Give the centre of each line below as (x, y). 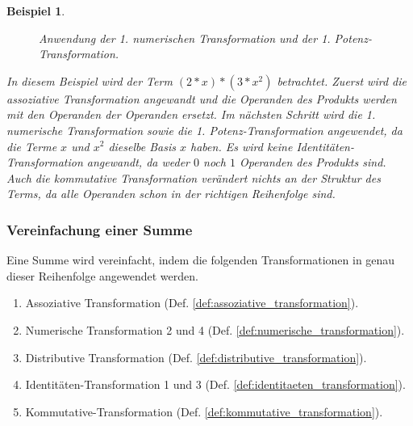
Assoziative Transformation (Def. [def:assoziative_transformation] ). (192, 303)
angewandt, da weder (138, 162)
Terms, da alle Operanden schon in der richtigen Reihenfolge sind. (171, 194)
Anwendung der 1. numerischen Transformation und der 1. (185, 38)
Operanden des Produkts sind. (313, 162)
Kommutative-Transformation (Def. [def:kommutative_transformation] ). (204, 411)
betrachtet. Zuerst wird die (342, 80)
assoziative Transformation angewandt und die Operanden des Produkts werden (202, 98)
